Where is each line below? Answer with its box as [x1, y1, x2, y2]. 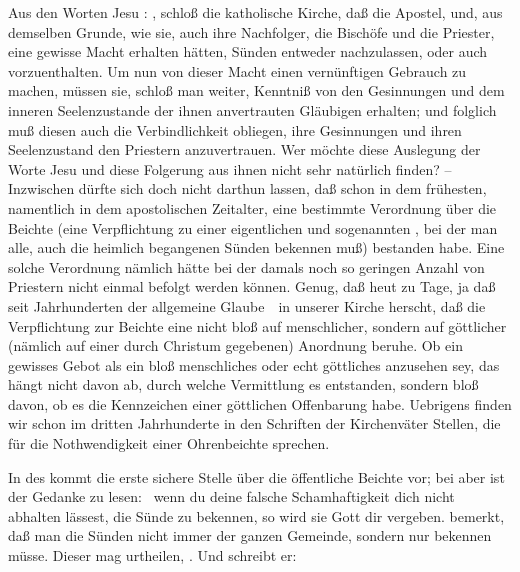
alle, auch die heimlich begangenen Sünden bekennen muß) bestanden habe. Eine [8, 237, 505, 258]
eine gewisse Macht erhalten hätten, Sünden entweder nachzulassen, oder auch [8, 41, 488, 62]
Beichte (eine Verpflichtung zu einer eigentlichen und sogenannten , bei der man [8, 217, 498, 238]
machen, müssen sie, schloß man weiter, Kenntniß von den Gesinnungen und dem [8, 80, 505, 101]
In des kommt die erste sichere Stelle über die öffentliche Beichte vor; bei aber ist [8, 466, 505, 487]
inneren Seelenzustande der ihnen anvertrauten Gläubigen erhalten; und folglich [8, 99, 497, 120]
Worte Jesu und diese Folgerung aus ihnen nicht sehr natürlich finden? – [8, 158, 452, 179]
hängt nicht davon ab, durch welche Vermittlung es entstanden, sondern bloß [8, 374, 479, 395]
